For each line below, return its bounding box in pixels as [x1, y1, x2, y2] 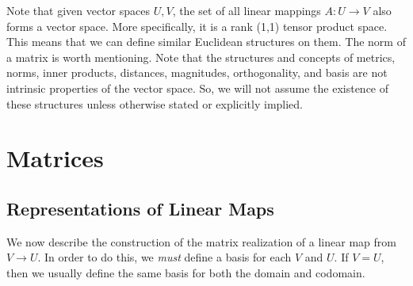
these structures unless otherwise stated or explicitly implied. [6, 95, 304, 112]
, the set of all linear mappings [172, 2, 321, 18]
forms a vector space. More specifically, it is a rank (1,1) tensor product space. [6, 17, 388, 34]
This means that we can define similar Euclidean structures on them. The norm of [6, 33, 406, 50]
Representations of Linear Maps [6, 196, 274, 220]
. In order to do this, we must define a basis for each [37, 249, 292, 265]
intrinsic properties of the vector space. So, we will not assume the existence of [6, 79, 389, 96]
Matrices [6, 142, 104, 174]
